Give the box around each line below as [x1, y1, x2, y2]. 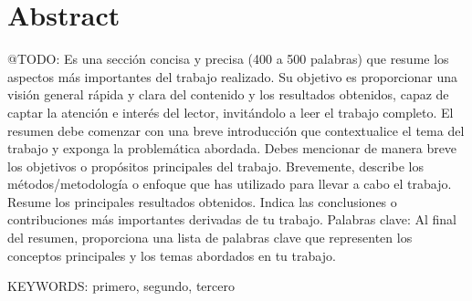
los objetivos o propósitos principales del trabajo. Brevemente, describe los [7, 156, 424, 175]
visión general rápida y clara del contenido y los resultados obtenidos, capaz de [7, 85, 449, 104]
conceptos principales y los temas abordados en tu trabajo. [7, 245, 336, 265]
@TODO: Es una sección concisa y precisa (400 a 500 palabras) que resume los [7, 49, 449, 68]
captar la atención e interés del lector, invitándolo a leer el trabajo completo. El [7, 102, 454, 121]
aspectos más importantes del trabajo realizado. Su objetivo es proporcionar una [7, 67, 457, 86]
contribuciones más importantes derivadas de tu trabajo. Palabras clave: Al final [7, 210, 456, 229]
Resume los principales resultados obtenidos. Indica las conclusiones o [7, 192, 397, 211]
